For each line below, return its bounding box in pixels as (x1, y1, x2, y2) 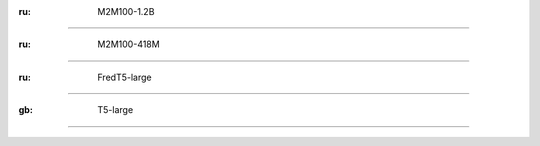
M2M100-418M (97, 38, 160, 50)
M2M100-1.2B (97, 6, 155, 17)
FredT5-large (97, 71, 152, 83)
